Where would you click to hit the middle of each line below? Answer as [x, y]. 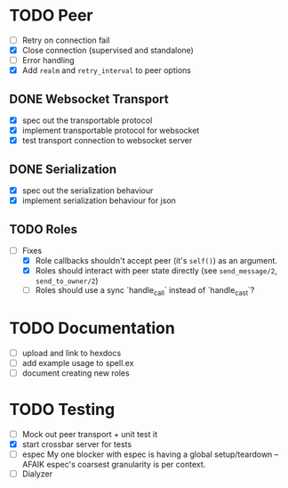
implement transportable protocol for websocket [111, 131]
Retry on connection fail [66, 40]
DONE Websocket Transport [89, 99]
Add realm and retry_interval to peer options [106, 70]
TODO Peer [51, 16]
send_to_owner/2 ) [67, 281]
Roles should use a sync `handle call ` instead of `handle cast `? [145, 291]
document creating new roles [76, 373]
